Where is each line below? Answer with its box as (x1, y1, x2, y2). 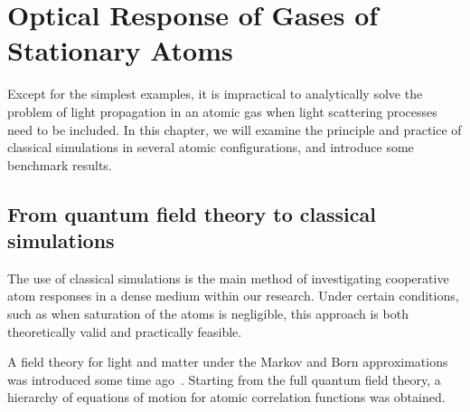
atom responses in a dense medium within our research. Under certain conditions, (7, 286, 459, 305)
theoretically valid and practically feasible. (7, 321, 242, 340)
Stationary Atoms (7, 32, 233, 69)
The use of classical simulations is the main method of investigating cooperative (7, 268, 449, 287)
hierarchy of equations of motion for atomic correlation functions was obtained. (7, 388, 446, 407)
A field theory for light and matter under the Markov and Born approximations (7, 352, 448, 371)
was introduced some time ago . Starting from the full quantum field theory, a (7, 369, 441, 388)
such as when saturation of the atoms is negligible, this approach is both (7, 304, 409, 323)
